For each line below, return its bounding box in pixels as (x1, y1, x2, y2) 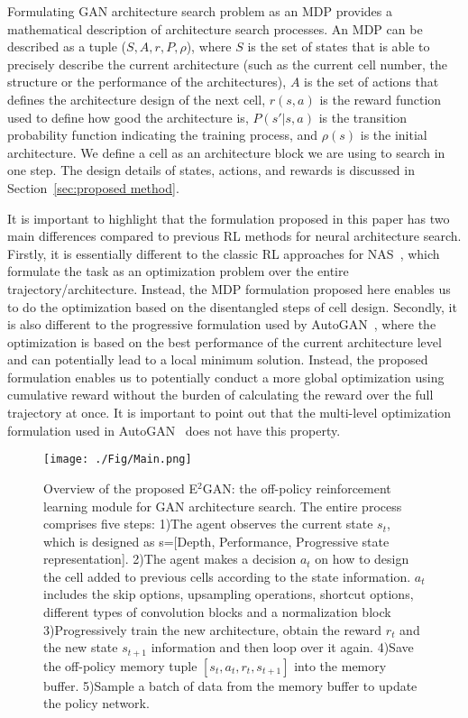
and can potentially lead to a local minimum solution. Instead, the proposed (7, 350, 428, 369)
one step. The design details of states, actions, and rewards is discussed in (7, 161, 415, 179)
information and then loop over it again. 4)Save (151, 638, 414, 657)
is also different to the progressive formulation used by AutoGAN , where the (7, 315, 436, 334)
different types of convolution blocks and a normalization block (43, 603, 391, 621)
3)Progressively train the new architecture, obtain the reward (43, 620, 382, 639)
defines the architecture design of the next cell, (7, 89, 266, 108)
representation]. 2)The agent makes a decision (43, 549, 297, 568)
